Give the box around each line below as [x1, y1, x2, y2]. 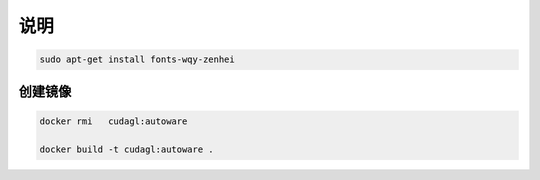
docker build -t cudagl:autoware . [39, 143, 214, 155]
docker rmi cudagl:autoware [39, 115, 188, 127]
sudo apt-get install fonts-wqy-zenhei [39, 54, 235, 65]
